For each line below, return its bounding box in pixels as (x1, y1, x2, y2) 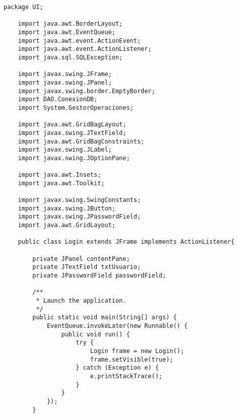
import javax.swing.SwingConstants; (18, 196, 141, 204)
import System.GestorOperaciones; (18, 104, 134, 111)
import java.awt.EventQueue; (18, 28, 115, 36)
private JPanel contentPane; (32, 255, 130, 262)
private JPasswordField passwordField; (32, 272, 166, 279)
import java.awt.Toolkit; (18, 179, 105, 187)
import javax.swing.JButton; (18, 204, 115, 212)
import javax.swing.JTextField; (18, 129, 127, 136)
